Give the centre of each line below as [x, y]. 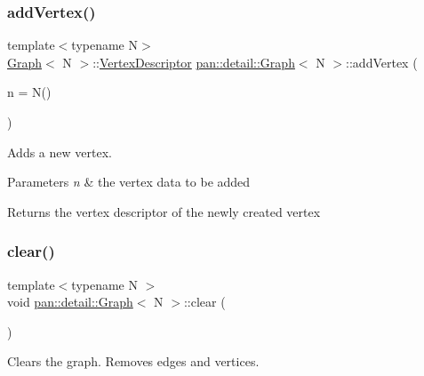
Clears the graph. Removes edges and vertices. [133, 361]
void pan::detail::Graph [70, 302]
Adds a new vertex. [60, 152]
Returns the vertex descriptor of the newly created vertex [164, 211]
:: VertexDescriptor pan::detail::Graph [194, 62]
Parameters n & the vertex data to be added [129, 182]
